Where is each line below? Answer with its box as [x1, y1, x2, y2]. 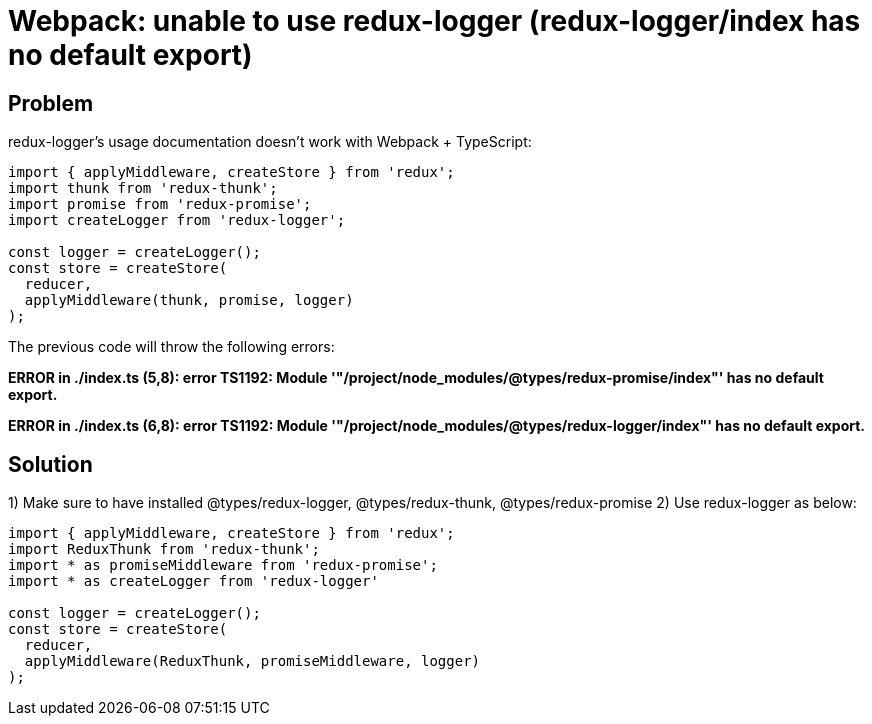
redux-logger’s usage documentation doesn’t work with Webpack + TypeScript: [8, 133, 532, 151]
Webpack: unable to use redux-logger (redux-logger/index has [8, 4, 861, 38]
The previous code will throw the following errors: [8, 338, 335, 356]
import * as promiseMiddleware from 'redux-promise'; [8, 557, 438, 574]
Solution [8, 451, 93, 477]
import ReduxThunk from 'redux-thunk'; [8, 541, 320, 558]
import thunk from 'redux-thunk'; [8, 180, 278, 197]
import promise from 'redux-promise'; [8, 196, 312, 213]
